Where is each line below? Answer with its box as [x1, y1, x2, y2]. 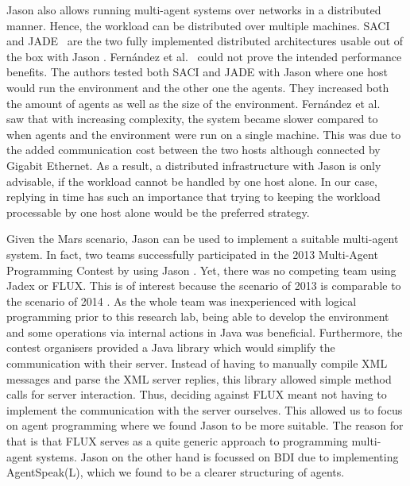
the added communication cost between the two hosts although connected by [6, 141, 381, 158]
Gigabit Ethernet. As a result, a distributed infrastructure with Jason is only [6, 156, 381, 173]
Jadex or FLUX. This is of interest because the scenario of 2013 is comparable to [6, 277, 401, 294]
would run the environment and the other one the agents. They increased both [6, 79, 389, 95]
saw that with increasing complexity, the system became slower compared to [6, 110, 378, 127]
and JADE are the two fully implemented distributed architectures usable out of [6, 33, 404, 49]
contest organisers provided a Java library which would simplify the [6, 339, 335, 356]
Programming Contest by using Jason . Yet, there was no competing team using [6, 261, 396, 278]
